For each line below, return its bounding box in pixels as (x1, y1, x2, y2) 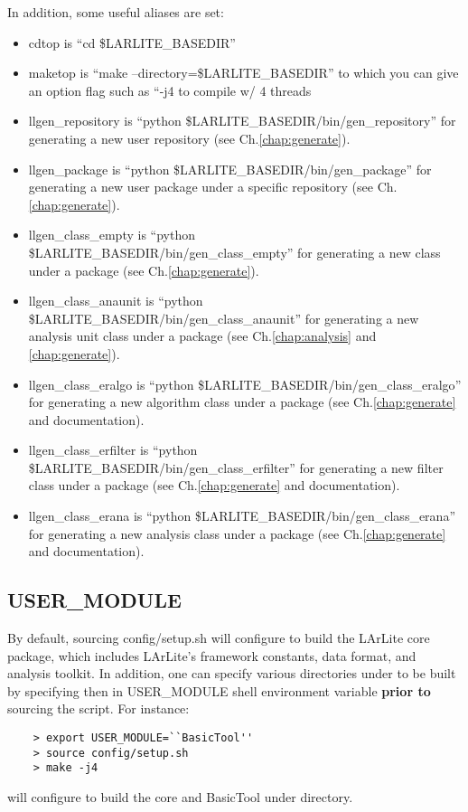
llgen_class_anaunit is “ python (28, 291, 203, 310)
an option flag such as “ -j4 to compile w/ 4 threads (28, 80, 312, 99)
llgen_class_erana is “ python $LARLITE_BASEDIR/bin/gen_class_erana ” (28, 506, 456, 525)
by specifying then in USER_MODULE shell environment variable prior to (7, 681, 431, 700)
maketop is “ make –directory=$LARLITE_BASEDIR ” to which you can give (28, 63, 459, 82)
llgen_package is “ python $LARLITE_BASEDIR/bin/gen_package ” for (28, 159, 432, 178)
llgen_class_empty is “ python (28, 225, 195, 244)
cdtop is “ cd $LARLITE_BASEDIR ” (28, 33, 236, 52)
